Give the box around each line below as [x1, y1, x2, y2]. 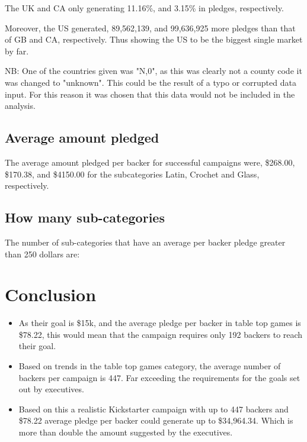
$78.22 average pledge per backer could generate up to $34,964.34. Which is [18, 414, 293, 427]
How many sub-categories [5, 208, 165, 227]
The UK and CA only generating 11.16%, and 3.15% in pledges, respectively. [5, 2, 284, 14]
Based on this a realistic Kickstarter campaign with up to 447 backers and [18, 402, 289, 415]
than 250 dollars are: [5, 247, 80, 260]
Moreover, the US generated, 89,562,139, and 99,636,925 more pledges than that [5, 21, 296, 34]
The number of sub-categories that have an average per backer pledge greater [5, 235, 286, 248]
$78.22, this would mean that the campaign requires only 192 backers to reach [18, 328, 303, 340]
